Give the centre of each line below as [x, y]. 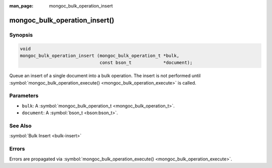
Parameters [24, 96]
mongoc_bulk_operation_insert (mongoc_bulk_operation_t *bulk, [100, 56]
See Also [20, 126]
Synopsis [21, 35]
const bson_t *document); [146, 63]
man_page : [21, 6]
